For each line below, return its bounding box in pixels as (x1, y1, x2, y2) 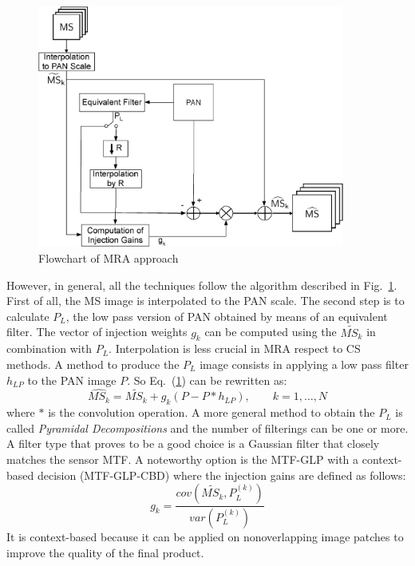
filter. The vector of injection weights (6, 323, 188, 340)
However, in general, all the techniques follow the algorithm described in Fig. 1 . (6, 276, 397, 293)
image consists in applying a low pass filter (200, 355, 409, 372)
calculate (6, 307, 49, 324)
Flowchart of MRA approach (38, 249, 179, 266)
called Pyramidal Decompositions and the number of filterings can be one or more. (6, 419, 409, 436)
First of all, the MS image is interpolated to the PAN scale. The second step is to (6, 292, 405, 309)
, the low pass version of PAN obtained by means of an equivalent (65, 307, 388, 324)
